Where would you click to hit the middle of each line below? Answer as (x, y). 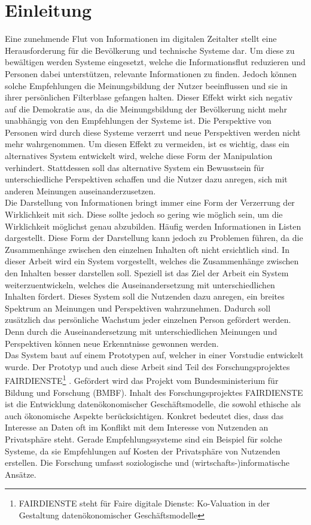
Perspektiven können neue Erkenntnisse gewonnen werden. (112, 343)
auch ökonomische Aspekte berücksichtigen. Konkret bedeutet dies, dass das (144, 415)
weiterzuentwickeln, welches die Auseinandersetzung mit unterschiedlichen (140, 284)
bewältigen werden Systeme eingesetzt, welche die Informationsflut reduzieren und (155, 62)
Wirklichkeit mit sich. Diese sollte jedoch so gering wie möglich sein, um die (144, 214)
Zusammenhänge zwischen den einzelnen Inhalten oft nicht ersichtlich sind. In (147, 249)
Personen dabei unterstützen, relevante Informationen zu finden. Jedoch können (151, 73)
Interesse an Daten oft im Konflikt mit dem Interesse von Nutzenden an (137, 427)
